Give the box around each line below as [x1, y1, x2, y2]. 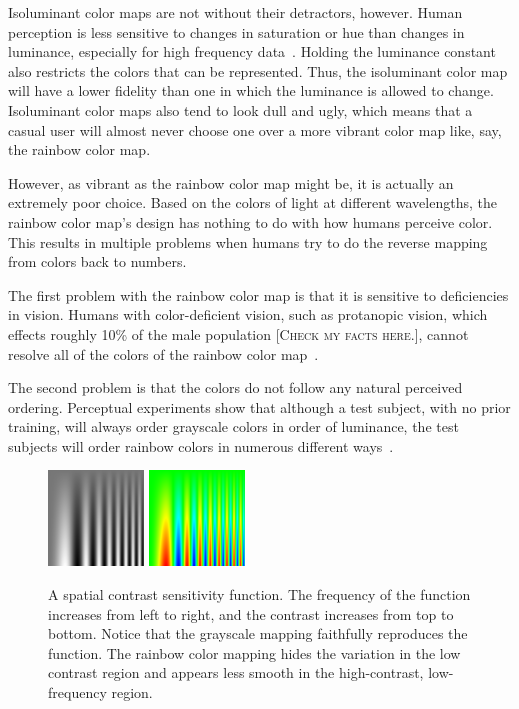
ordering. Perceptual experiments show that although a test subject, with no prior [8, 396, 511, 417]
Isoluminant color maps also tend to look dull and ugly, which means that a [8, 99, 473, 120]
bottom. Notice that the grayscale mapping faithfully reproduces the [48, 623, 468, 644]
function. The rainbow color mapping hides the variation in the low [48, 642, 461, 663]
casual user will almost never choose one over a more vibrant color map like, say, [8, 119, 502, 140]
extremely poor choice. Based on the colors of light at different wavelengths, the [8, 192, 497, 213]
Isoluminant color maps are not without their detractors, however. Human [8, 2, 463, 22]
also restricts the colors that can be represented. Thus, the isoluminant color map [8, 60, 508, 81]
